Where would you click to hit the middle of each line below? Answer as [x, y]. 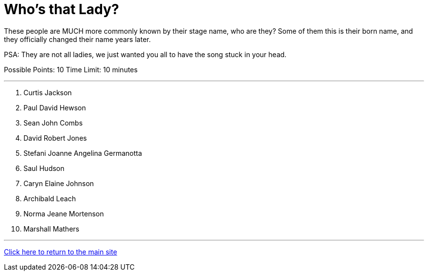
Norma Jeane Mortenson [64, 213]
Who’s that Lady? [62, 9]
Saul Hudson [44, 168]
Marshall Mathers [52, 229]
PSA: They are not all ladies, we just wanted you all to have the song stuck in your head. [145, 54]
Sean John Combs [53, 123]
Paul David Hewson [55, 107]
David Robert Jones [55, 138]
